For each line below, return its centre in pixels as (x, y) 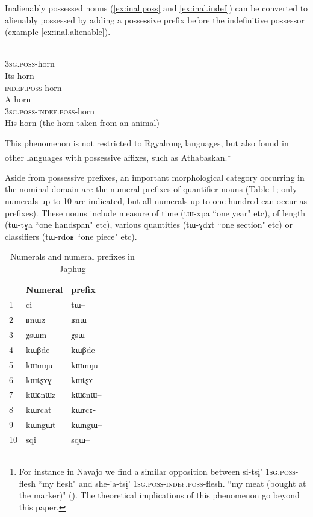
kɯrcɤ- (84, 409)
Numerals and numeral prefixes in (72, 256)
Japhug (73, 268)
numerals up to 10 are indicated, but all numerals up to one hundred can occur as (156, 200)
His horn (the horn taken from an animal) (82, 123)
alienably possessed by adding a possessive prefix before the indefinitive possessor (155, 20)
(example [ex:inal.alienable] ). (58, 32)
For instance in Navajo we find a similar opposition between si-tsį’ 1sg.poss (157, 472)
